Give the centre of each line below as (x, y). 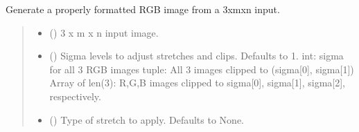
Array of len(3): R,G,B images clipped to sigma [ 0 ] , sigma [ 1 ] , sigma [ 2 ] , (198, 83)
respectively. (75, 96)
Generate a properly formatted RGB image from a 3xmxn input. (143, 9)
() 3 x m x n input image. (104, 32)
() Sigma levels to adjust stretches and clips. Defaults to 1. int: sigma (196, 56)
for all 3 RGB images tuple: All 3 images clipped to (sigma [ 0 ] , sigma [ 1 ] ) (202, 69)
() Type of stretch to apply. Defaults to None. (147, 119)
